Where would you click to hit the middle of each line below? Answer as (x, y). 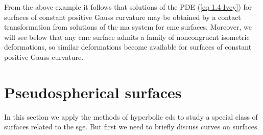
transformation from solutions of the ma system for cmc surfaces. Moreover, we (128, 27)
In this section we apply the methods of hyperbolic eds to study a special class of (131, 116)
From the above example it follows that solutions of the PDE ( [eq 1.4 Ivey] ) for (128, 7)
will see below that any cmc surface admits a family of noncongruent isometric (127, 37)
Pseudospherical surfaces (93, 92)
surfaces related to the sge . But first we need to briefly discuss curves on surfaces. (132, 127)
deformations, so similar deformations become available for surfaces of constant (128, 47)
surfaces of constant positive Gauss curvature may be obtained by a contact (123, 17)
